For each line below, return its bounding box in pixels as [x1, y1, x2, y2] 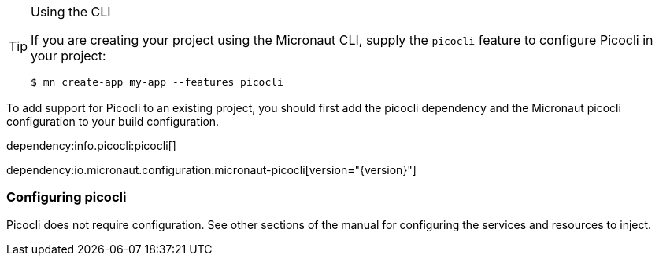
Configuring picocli [6, 189, 127, 206]
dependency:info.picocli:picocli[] [6, 139, 176, 152]
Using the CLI [31, 4, 111, 20]
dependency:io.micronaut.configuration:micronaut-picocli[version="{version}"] [6, 163, 417, 176]
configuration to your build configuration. [6, 115, 220, 128]
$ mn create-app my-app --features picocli [31, 76, 283, 88]
